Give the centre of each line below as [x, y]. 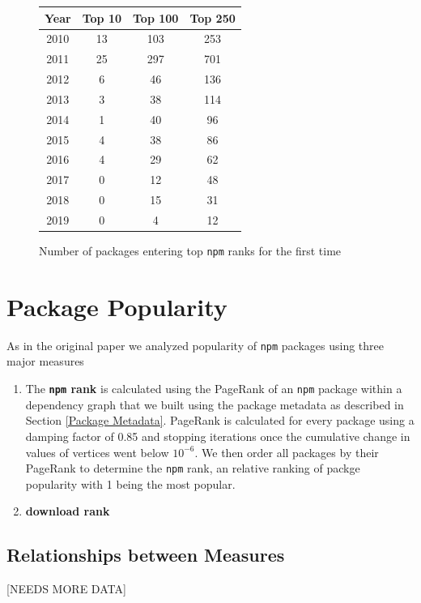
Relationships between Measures [146, 555]
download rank [68, 511]
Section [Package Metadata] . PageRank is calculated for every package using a [220, 420]
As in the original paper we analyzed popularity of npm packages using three [195, 345]
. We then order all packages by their [287, 452]
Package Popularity [117, 306]
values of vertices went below [97, 452]
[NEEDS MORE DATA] [66, 589]
